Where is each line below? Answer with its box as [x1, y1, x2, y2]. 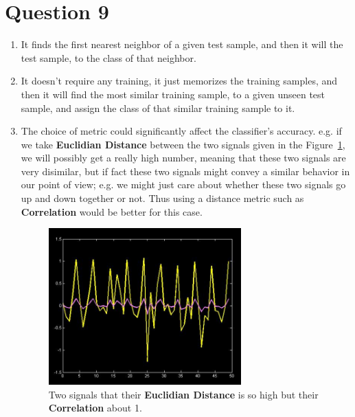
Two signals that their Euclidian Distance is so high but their [48, 387, 319, 401]
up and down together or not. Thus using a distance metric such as [21, 191, 304, 205]
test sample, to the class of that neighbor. [21, 50, 196, 65]
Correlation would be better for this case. [21, 204, 203, 218]
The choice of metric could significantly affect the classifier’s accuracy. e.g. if [21, 124, 342, 138]
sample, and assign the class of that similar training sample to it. [21, 100, 295, 115]
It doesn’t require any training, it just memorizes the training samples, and [21, 74, 338, 88]
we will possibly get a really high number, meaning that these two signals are [21, 150, 346, 165]
